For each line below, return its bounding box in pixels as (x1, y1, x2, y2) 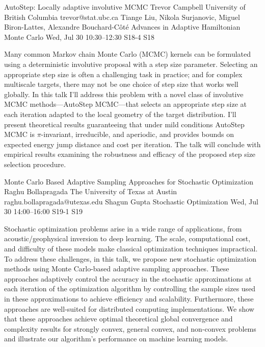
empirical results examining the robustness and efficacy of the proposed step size (4, 149, 256, 159)
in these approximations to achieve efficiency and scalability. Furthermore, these (4, 293, 254, 304)
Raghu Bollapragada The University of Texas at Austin (4, 186, 177, 197)
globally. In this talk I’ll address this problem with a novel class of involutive (4, 88, 244, 99)
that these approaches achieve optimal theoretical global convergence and (4, 313, 233, 324)
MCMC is (4, 129, 35, 140)
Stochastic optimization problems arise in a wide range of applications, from (4, 223, 242, 234)
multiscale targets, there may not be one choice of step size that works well (4, 79, 238, 89)
